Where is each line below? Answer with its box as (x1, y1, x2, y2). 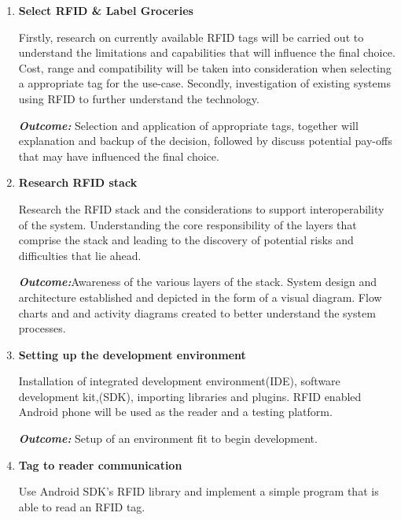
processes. (18, 320, 66, 336)
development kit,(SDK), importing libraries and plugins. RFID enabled (18, 388, 362, 404)
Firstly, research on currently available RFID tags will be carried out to (18, 28, 364, 45)
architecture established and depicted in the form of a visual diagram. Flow (18, 288, 382, 305)
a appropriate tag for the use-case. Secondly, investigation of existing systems (18, 75, 391, 91)
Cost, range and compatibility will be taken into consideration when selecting (18, 59, 392, 76)
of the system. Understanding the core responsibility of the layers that (18, 216, 357, 232)
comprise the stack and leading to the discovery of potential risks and (18, 232, 354, 248)
